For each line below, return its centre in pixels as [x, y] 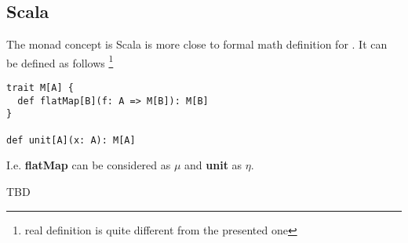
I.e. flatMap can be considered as [89, 165]
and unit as [213, 165]
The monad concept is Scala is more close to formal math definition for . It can [197, 44]
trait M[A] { [40, 88]
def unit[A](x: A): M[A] [71, 140]
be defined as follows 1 [60, 61]
